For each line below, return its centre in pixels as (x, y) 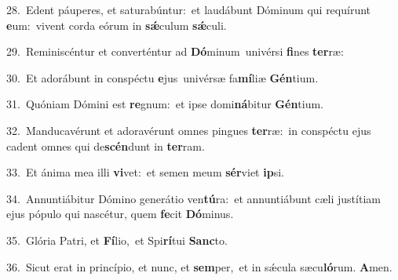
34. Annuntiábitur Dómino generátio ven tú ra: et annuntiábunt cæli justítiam (194, 198)
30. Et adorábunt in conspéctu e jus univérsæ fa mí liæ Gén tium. (162, 77)
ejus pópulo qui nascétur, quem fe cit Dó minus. (120, 214)
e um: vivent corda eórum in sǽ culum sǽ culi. (117, 25)
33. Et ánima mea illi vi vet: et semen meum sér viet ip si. (145, 172)
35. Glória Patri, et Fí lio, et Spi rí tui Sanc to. (117, 240)
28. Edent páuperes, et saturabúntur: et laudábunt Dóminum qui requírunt (189, 9)
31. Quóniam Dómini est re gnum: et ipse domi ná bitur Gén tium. (165, 104)
